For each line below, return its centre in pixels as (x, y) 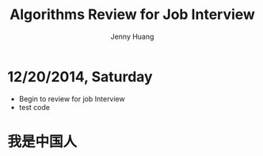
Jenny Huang (132, 36)
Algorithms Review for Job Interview (132, 15)
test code (34, 107)
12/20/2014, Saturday (80, 76)
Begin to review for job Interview (72, 99)
